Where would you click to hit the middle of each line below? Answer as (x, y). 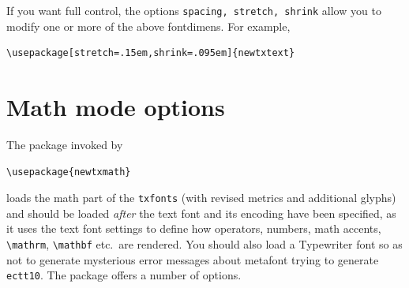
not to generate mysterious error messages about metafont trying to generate (193, 259)
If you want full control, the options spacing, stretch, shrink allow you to (194, 10)
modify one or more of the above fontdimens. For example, (148, 26)
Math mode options (116, 107)
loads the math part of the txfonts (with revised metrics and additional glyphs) (201, 198)
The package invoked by (65, 144)
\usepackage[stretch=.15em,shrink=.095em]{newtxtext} (151, 53)
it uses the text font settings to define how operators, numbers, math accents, (194, 228)
